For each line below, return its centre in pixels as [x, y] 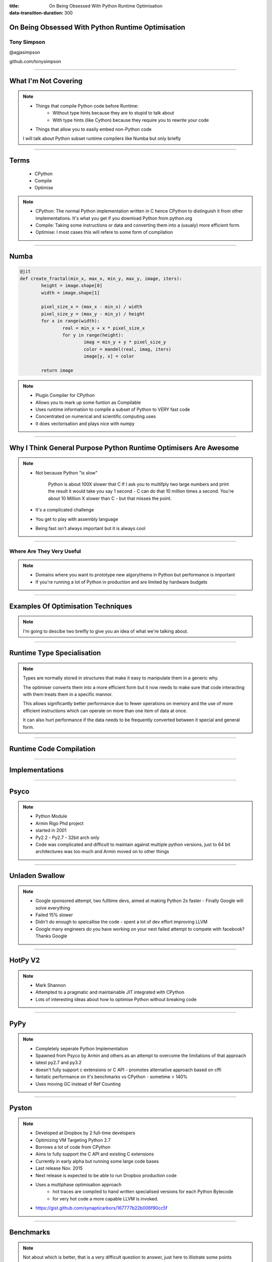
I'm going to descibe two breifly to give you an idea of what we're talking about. [106, 631]
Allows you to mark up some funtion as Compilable [88, 402]
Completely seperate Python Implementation [82, 1048]
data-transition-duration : [36, 13]
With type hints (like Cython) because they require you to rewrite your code [131, 120]
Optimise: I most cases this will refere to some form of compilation [104, 232]
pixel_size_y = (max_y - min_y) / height [93, 314]
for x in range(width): [71, 321]
